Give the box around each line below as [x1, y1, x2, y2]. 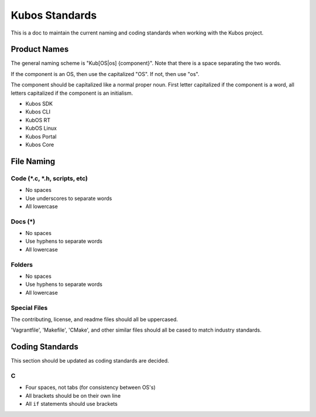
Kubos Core [25, 141, 54, 148]
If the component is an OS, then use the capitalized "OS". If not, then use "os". [11, 70, 200, 77]
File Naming [11, 156, 56, 166]
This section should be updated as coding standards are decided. [11, 357, 169, 364]
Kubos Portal [25, 133, 57, 140]
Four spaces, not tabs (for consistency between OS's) [25, 384, 156, 391]
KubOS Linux [25, 125, 57, 132]
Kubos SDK [25, 100, 53, 108]
